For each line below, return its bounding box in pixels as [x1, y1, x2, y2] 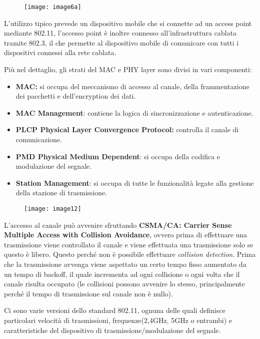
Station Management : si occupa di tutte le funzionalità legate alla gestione [15, 177, 254, 188]
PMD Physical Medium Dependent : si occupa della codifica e [15, 151, 220, 161]
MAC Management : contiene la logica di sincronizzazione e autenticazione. [15, 107, 253, 118]
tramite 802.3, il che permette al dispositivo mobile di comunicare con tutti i [4, 37, 239, 48]
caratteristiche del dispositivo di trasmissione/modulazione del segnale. [4, 324, 221, 335]
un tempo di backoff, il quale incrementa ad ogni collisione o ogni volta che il [4, 268, 240, 279]
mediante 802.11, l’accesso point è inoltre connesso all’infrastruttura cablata [4, 28, 236, 38]
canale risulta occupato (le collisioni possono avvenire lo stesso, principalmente [4, 278, 245, 289]
